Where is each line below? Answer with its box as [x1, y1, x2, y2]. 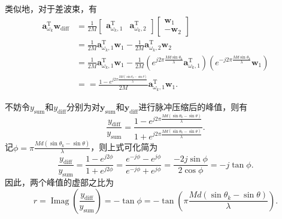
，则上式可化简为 [90, 141, 158, 153]
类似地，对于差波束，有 [5, 2, 97, 14]
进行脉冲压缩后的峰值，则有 [138, 100, 248, 112]
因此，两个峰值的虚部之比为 [5, 176, 114, 188]
